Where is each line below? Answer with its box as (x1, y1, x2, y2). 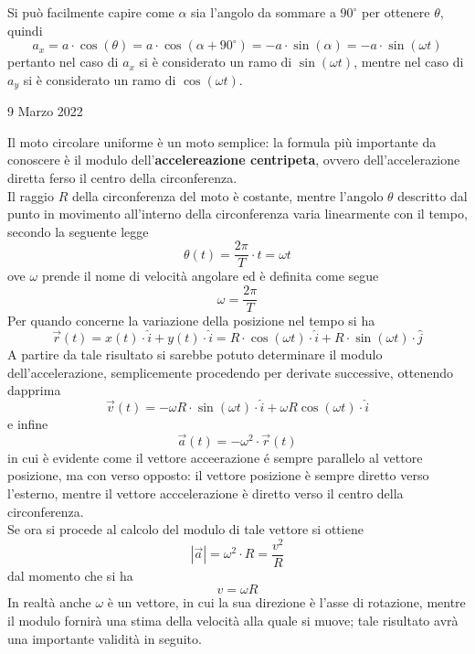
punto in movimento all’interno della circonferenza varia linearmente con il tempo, (7, 204, 468, 223)
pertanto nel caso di (7, 52, 119, 71)
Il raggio (7, 186, 54, 205)
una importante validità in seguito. (7, 628, 202, 648)
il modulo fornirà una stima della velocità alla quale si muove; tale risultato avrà (7, 611, 459, 630)
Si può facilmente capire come (7, 3, 174, 21)
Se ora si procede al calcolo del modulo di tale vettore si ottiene (7, 520, 364, 539)
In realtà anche (7, 593, 91, 612)
